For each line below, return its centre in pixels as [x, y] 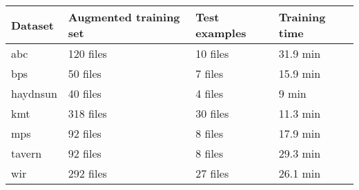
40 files [85, 93]
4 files [210, 93]
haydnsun [34, 93]
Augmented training [124, 17]
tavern [27, 153]
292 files [87, 173]
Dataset [33, 25]
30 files [212, 113]
